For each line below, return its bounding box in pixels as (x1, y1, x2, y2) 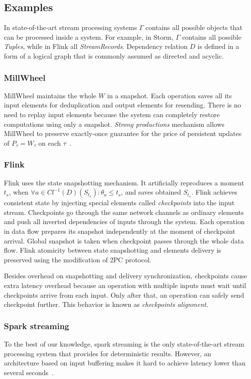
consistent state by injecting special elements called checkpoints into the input (4, 197, 235, 208)
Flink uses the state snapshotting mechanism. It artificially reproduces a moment (4, 177, 244, 187)
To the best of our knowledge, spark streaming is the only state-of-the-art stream (4, 338, 244, 349)
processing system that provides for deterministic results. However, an (4, 348, 211, 358)
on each (38, 137, 61, 148)
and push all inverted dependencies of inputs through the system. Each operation (4, 216, 245, 227)
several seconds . (4, 367, 54, 377)
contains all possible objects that (146, 22, 243, 32)
